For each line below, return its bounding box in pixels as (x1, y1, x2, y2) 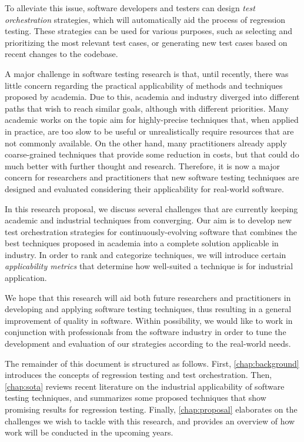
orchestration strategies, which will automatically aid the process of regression (5, 13, 286, 25)
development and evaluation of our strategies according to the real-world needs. (5, 337, 291, 350)
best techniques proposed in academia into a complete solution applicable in (5, 237, 279, 249)
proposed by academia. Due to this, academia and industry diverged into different (5, 91, 300, 103)
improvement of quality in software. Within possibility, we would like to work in (5, 314, 293, 326)
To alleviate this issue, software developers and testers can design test (5, 2, 255, 14)
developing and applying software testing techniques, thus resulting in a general (5, 303, 292, 315)
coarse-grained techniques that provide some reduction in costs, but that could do (5, 148, 299, 160)
